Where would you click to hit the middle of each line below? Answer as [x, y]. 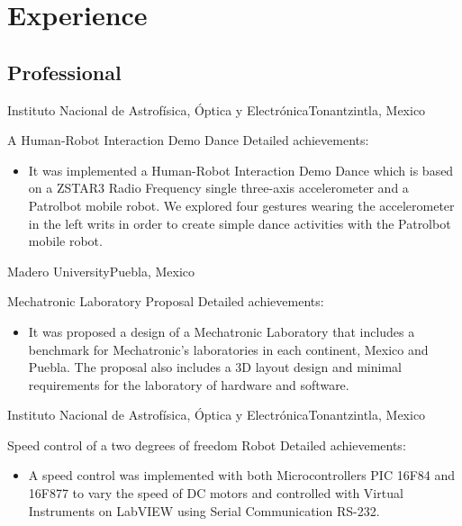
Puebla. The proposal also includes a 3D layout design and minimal [215, 367]
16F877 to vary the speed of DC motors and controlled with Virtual [216, 493]
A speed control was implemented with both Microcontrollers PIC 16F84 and [242, 475]
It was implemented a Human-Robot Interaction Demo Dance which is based [241, 170]
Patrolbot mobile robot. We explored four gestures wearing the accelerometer [241, 205]
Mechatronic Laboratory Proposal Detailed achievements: [166, 301]
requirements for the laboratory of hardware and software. [189, 384]
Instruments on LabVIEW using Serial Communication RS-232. [204, 510]
